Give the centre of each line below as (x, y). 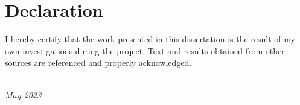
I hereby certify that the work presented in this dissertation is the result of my (150, 39)
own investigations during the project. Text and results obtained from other (145, 50)
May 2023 (23, 94)
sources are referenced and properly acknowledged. (98, 62)
